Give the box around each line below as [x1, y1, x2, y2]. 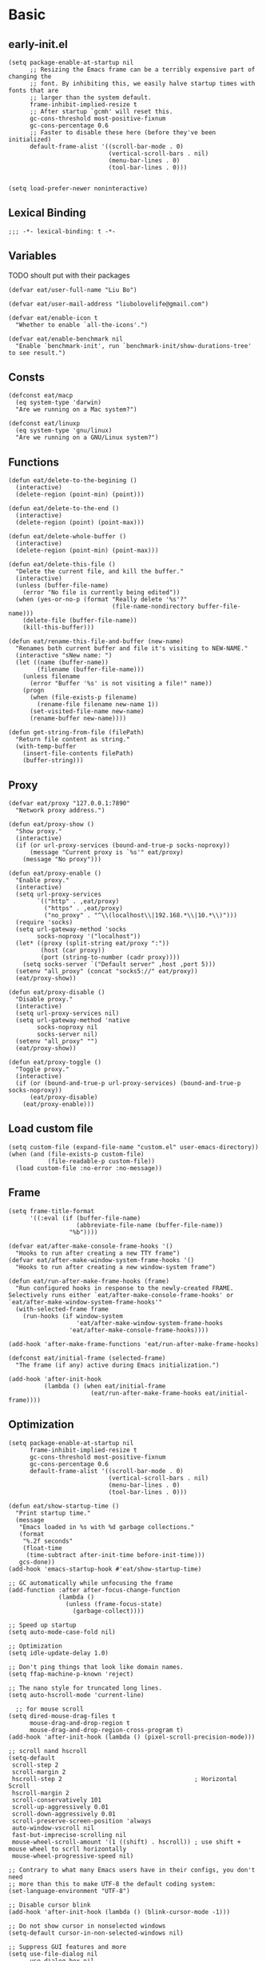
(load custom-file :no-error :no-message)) [15, 1164, 162, 1172]
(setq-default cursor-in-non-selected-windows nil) [8, 1929, 184, 1937]
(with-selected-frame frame [15, 1305, 109, 1313]
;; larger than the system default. [29, 94, 152, 102]
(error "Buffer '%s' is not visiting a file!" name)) [29, 680, 213, 688]
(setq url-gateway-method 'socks [15, 925, 127, 933]
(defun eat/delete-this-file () [8, 561, 116, 569]
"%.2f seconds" [22, 1537, 73, 1545]
